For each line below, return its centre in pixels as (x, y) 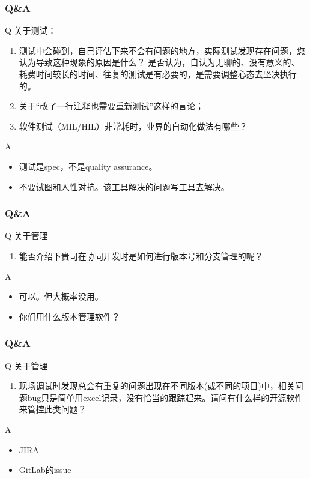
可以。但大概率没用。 (61, 296)
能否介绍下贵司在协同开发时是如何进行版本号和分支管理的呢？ (141, 255)
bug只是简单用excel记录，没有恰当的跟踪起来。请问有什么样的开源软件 (165, 397)
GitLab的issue (45, 470)
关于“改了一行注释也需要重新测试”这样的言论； (111, 106)
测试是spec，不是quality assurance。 (88, 166)
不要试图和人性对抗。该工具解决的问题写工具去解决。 (124, 186)
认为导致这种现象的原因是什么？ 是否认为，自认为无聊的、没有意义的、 (159, 62)
